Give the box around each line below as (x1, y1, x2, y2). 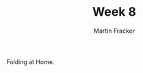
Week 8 (92, 4, 137, 20)
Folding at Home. (6, 57, 55, 65)
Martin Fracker (94, 27, 135, 35)
